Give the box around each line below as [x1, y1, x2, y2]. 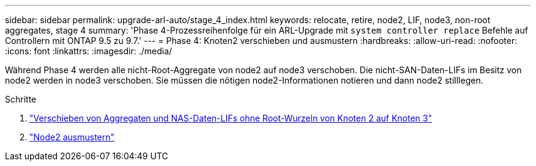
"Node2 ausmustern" [29, 132, 115, 142]
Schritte [5, 94, 37, 104]
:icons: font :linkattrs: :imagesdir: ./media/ [5, 46, 173, 56]
